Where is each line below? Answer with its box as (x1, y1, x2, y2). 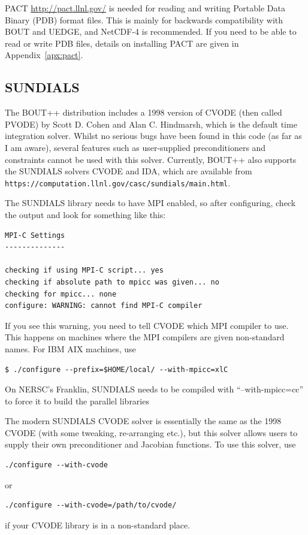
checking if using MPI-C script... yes (5, 266, 164, 275)
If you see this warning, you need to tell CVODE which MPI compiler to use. (5, 319, 289, 331)
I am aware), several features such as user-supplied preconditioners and (5, 141, 266, 153)
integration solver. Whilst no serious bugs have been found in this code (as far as (5, 129, 302, 142)
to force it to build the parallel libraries (5, 394, 149, 407)
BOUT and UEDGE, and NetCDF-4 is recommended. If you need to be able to (5, 25, 297, 38)
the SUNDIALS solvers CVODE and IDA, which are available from (5, 165, 252, 177)
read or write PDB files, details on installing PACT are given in (5, 37, 239, 49)
